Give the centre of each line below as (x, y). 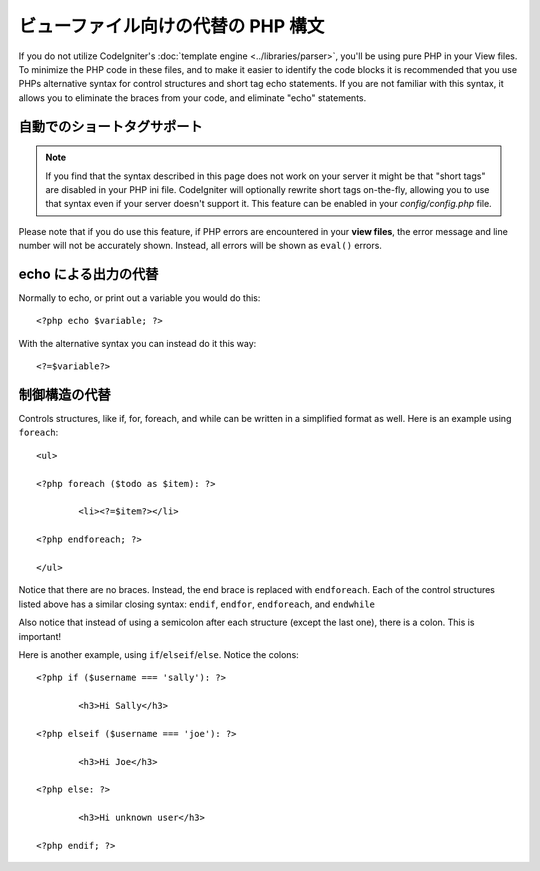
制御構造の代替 (64, 394)
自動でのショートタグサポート (110, 126)
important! (40, 636)
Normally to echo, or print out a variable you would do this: (139, 297)
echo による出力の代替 (88, 273)
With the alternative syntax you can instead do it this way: (137, 343)
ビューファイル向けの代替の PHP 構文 (171, 26)
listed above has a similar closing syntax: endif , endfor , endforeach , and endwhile (196, 604)
